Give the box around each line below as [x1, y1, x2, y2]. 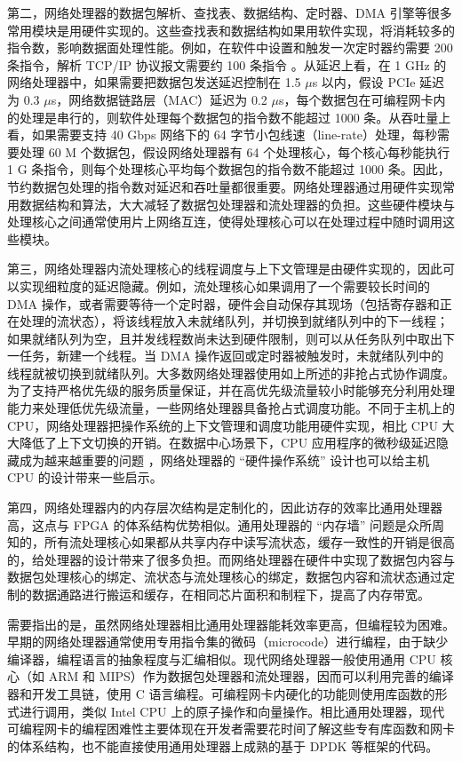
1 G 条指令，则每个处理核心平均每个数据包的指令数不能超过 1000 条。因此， [7, 160, 450, 178]
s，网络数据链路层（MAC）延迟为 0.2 [51, 90, 267, 108]
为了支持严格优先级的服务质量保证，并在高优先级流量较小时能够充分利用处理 [7, 381, 455, 400]
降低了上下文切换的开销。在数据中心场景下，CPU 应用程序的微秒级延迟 [19, 433, 436, 452]
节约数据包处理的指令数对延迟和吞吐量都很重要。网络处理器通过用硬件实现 [7, 177, 442, 195]
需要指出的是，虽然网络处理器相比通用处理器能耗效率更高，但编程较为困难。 [7, 614, 455, 633]
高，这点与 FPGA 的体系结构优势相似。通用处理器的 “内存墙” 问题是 [7, 515, 408, 534]
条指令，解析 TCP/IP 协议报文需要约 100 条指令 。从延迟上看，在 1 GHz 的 [7, 55, 447, 74]
